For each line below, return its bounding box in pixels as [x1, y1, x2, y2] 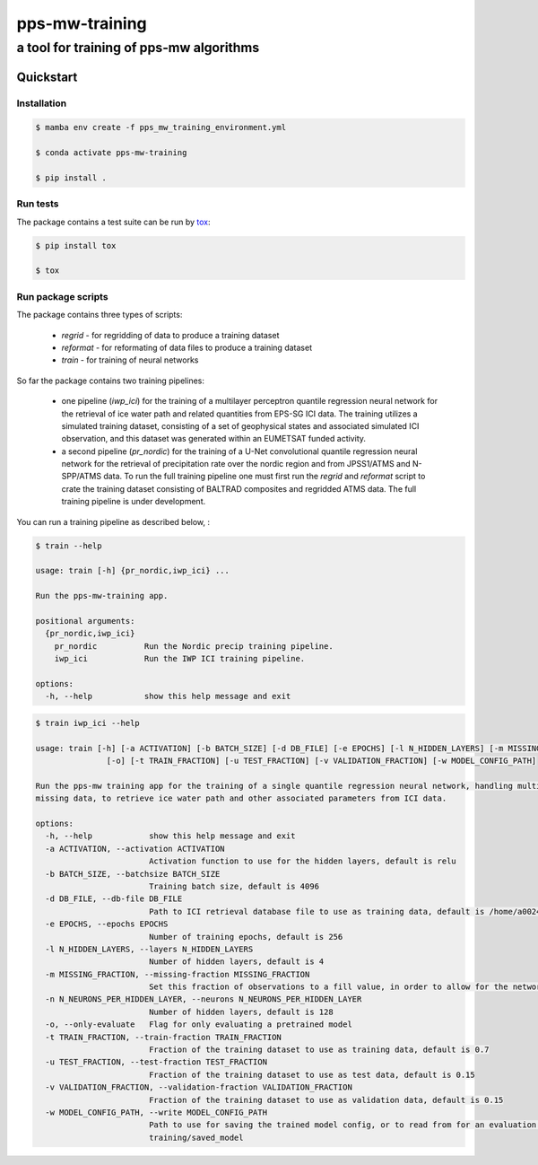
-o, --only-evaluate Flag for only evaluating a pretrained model [45, 1020, 353, 1029]
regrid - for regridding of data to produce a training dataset [61, 329, 280, 340]
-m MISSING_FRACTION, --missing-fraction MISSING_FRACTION [45, 969, 310, 979]
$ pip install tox [35, 241, 117, 250]
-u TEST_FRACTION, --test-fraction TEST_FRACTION [45, 1057, 268, 1067]
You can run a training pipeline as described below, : [16, 516, 211, 527]
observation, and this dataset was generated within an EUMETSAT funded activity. [61, 434, 367, 444]
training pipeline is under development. [61, 496, 206, 507]
